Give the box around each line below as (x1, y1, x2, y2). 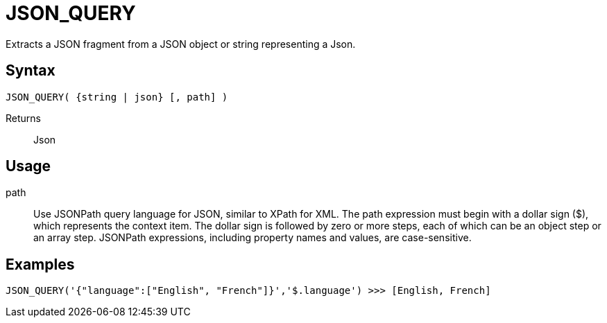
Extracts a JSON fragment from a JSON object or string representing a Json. (6, 37, 356, 50)
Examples (6, 255, 75, 273)
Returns (6, 112, 41, 124)
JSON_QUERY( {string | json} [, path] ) (6, 91, 228, 103)
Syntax (6, 62, 55, 80)
